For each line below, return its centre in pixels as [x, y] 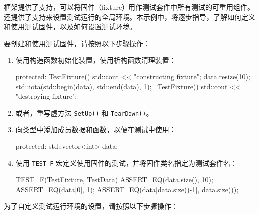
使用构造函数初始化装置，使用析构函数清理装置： [96, 60]
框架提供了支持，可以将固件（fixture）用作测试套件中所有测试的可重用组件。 [129, 7]
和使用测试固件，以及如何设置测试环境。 [70, 27]
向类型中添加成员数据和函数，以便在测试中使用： [96, 129]
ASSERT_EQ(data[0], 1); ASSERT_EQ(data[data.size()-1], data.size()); [127, 189]
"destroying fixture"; [46, 96]
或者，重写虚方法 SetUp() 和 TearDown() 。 [84, 112]
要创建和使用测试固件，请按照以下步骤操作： [77, 43]
